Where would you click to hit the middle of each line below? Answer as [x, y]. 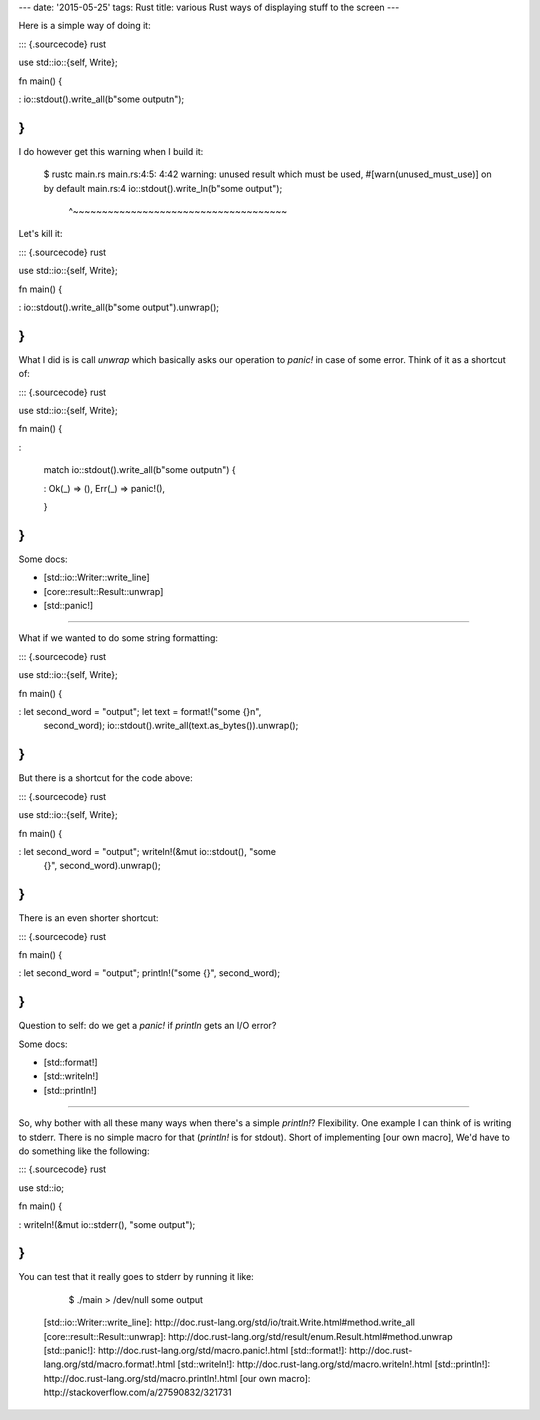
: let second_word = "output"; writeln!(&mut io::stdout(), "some [147, 851]
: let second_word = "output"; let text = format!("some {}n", [140, 712]
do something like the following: [84, 1151]
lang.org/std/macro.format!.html [109, 1364]
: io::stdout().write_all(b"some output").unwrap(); [119, 307]
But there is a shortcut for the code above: [106, 778]
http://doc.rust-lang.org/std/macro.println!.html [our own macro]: [177, 1378]
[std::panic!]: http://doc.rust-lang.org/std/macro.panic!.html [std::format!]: [195, 1351]
